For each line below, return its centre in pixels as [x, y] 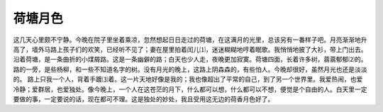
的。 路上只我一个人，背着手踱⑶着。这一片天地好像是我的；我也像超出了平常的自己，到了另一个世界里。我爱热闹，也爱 [188, 79]
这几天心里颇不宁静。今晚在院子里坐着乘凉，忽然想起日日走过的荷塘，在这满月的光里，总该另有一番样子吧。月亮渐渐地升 [190, 40]
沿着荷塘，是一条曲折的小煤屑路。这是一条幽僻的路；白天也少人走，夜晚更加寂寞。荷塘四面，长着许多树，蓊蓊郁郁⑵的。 [190, 60]
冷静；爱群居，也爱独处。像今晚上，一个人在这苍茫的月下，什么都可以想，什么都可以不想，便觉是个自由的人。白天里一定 [190, 89]
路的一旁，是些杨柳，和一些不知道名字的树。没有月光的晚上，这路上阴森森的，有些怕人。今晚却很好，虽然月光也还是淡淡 [190, 69]
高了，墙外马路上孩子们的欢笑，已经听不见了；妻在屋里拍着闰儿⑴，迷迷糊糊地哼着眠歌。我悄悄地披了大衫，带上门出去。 [190, 49]
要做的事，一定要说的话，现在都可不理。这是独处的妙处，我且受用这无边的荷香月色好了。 [144, 99]
